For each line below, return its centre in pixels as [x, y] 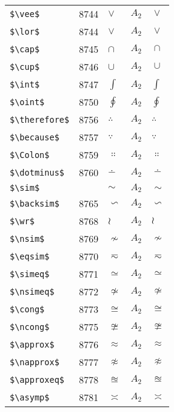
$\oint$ [27, 102]
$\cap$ [25, 49]
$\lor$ [25, 31]
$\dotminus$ [37, 172]
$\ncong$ [30, 327]
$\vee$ [25, 14]
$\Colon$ [30, 155]
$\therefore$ [40, 119]
